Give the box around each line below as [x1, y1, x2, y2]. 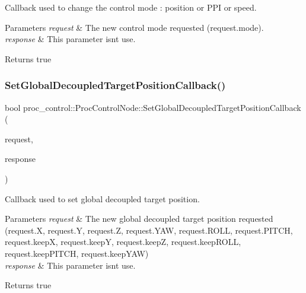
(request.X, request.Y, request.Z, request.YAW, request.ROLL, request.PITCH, [5, 224, 293, 236]
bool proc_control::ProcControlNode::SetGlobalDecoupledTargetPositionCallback [5, 101, 301, 113]
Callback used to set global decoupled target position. [5, 192, 200, 205]
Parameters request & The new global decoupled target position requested [5, 212, 273, 225]
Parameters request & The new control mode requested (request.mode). [5, 21, 264, 33]
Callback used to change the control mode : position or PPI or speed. [5, 1, 257, 13]
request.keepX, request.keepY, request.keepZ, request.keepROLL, [5, 235, 241, 248]
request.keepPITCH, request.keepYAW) [5, 247, 149, 259]
